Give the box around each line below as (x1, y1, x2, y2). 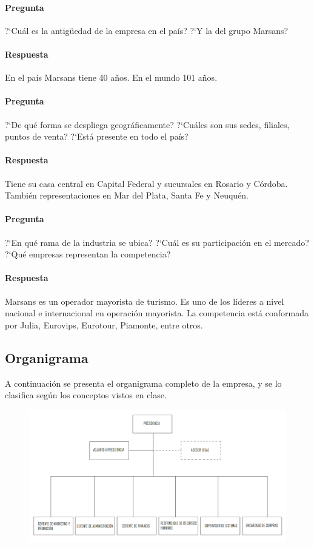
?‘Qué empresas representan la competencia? (5, 248, 171, 260)
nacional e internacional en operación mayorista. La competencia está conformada (5, 307, 309, 319)
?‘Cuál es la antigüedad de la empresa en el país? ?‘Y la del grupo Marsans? (5, 24, 289, 36)
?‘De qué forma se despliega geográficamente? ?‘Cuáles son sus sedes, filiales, (5, 118, 290, 131)
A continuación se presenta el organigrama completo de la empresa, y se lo (5, 376, 282, 389)
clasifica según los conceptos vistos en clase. (5, 389, 167, 401)
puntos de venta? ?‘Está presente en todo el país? (5, 130, 189, 143)
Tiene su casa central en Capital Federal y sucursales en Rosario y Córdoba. (5, 177, 288, 189)
